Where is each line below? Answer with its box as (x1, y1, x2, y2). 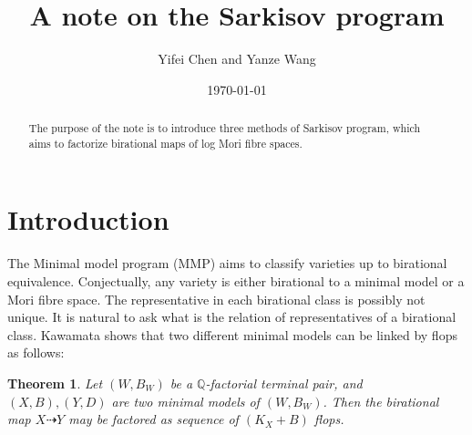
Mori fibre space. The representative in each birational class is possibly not (7, 289, 426, 308)
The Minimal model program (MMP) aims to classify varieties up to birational (7, 254, 447, 273)
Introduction (7, 201, 169, 238)
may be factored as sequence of (68, 409, 239, 429)
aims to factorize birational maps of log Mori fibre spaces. (28, 135, 303, 150)
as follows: (7, 343, 65, 362)
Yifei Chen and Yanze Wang (158, 49, 316, 68)
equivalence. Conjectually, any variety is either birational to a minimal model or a (7, 271, 465, 290)
